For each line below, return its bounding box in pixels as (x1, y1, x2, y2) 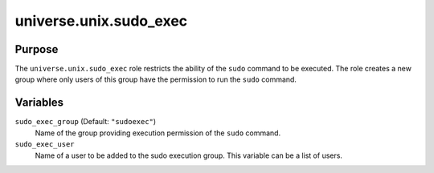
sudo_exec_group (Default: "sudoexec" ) (14, 117, 157, 127)
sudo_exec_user (14, 140, 76, 149)
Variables (14, 96, 64, 110)
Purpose (14, 42, 59, 56)
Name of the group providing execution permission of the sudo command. (35, 128, 281, 138)
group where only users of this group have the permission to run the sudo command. (14, 74, 297, 84)
